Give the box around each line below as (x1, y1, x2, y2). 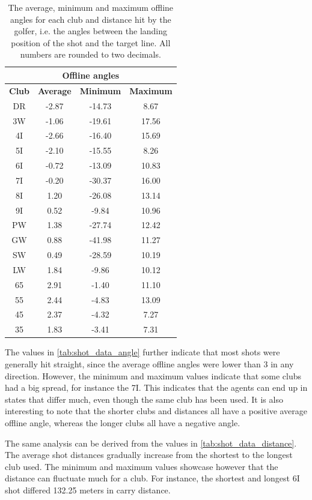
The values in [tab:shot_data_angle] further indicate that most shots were (5, 346, 280, 358)
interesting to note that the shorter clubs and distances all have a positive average (5, 405, 308, 417)
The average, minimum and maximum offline (8, 1, 174, 13)
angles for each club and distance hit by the (10, 13, 171, 25)
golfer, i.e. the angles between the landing (14, 25, 168, 37)
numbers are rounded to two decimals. (20, 48, 161, 61)
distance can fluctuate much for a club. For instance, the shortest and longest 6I (5, 472, 300, 484)
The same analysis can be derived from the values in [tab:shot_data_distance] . (5, 436, 297, 449)
